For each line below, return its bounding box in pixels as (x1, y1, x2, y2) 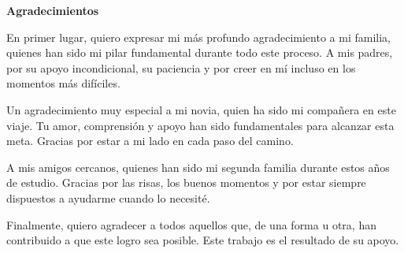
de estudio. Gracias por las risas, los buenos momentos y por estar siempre (6, 174, 366, 191)
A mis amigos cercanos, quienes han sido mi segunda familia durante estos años (6, 158, 390, 175)
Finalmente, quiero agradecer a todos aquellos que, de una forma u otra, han (6, 216, 376, 233)
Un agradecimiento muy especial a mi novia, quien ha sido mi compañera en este (6, 101, 396, 117)
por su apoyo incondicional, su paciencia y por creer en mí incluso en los (6, 59, 356, 76)
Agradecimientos (6, 2, 99, 18)
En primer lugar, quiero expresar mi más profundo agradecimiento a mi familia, (6, 28, 391, 45)
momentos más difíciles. (6, 75, 120, 91)
